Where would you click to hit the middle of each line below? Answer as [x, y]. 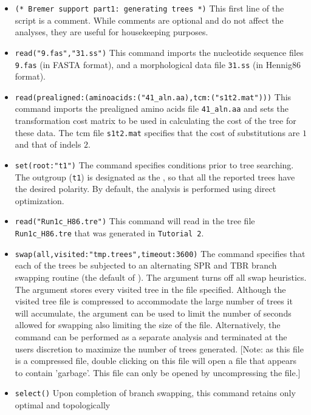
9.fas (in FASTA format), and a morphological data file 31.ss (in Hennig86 [158, 64]
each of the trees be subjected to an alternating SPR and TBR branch [146, 265]
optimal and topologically [63, 404]
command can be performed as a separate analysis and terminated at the [151, 336]
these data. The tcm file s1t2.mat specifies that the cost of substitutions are [157, 132]
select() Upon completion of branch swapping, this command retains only [155, 393]
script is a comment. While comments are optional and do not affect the [149, 20]
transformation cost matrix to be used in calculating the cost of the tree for [155, 121]
